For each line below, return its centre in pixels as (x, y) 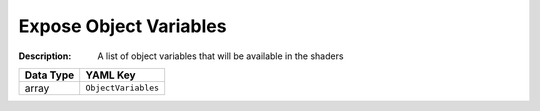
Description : (45, 56)
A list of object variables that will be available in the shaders (220, 56)
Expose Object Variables (122, 26)
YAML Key (110, 75)
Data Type (49, 75)
